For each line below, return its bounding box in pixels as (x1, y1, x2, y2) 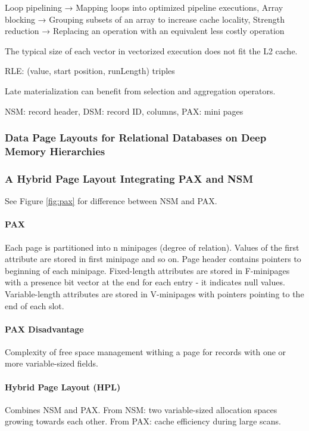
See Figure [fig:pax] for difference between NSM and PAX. (5, 195, 217, 207)
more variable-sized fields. (5, 357, 98, 370)
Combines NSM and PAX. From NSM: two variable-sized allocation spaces (5, 403, 277, 415)
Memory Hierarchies (5, 144, 105, 158)
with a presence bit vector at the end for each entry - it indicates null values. (5, 276, 285, 288)
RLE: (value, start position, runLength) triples (5, 64, 175, 77)
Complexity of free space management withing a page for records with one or (5, 345, 286, 358)
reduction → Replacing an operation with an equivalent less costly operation (5, 24, 285, 37)
